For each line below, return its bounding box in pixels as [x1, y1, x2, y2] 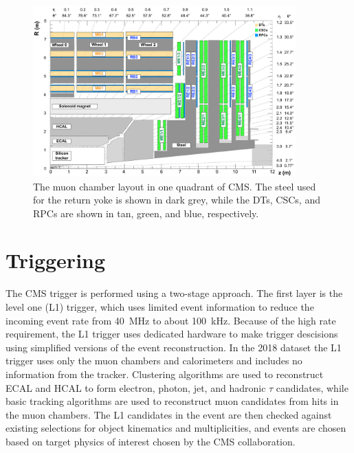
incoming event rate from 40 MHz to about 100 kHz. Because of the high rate [5, 313, 336, 327]
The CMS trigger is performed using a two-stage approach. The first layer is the [5, 286, 343, 300]
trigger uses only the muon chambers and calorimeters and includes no [5, 353, 302, 368]
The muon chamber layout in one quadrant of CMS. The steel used [33, 179, 316, 193]
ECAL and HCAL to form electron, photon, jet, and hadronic [5, 380, 266, 395]
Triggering [5, 246, 106, 274]
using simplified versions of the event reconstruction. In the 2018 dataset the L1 [5, 340, 342, 354]
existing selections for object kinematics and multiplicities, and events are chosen [5, 421, 346, 435]
